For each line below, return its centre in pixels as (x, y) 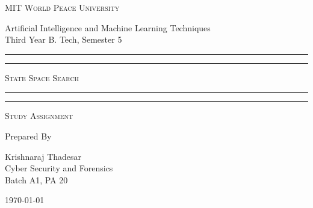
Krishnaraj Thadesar (43, 156)
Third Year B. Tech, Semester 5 (64, 39)
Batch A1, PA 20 (36, 179)
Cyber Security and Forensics (59, 168)
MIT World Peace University (62, 7)
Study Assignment (39, 116)
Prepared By (28, 136)
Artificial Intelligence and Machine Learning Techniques (108, 27)
